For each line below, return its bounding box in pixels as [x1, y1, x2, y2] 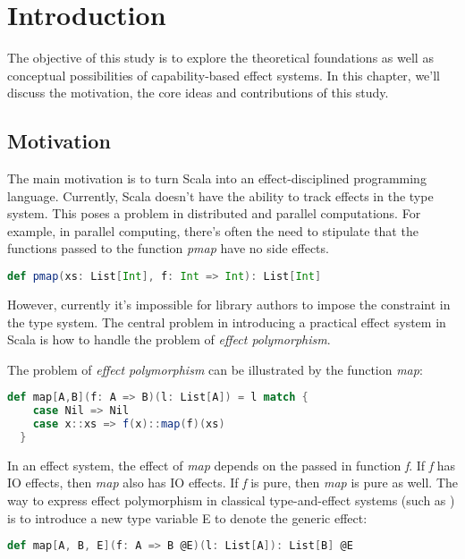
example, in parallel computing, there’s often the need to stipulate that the [7, 221, 418, 240]
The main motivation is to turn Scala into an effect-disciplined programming [7, 169, 427, 188]
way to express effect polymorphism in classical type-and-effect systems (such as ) [7, 491, 455, 510]
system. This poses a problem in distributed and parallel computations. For [7, 204, 421, 223]
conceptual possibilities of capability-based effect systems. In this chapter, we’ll [7, 65, 441, 84]
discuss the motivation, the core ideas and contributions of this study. [7, 83, 389, 102]
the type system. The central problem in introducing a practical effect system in [7, 312, 446, 331]
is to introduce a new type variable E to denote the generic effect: [7, 508, 368, 527]
